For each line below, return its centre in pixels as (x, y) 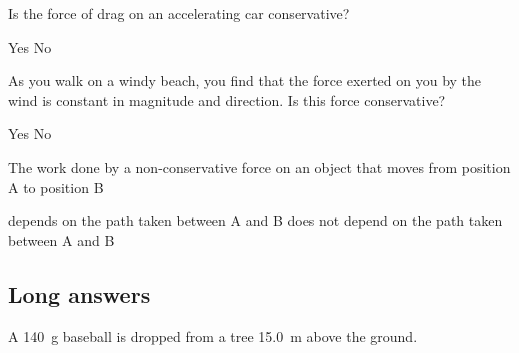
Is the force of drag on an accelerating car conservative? (179, 13)
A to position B (56, 186)
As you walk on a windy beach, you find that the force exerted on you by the (245, 80)
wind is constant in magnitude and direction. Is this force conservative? (227, 99)
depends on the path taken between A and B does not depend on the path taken (255, 220)
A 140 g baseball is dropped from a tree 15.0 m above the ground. (213, 335)
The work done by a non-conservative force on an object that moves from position (259, 166)
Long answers (79, 293)
